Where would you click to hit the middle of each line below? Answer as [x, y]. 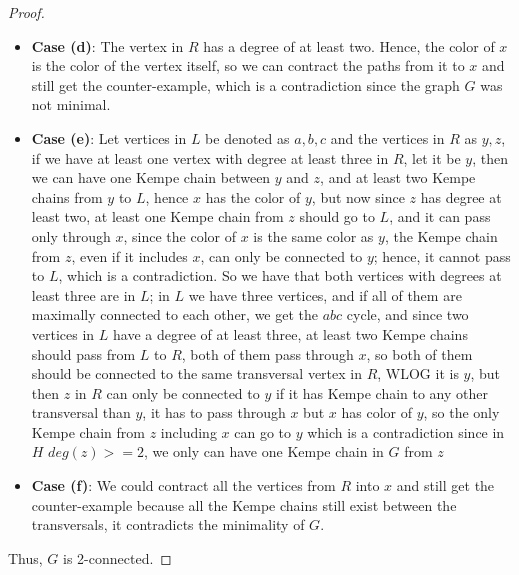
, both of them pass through [267, 353]
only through [71, 235]
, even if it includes [129, 255]
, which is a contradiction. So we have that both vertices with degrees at [280, 275]
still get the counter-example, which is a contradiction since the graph [245, 84]
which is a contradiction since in [406, 431]
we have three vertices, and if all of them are [325, 294]
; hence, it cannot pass [442, 255]
